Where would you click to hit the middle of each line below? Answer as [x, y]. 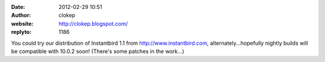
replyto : [21, 32]
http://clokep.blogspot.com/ [93, 23]
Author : [21, 15]
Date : [18, 7]
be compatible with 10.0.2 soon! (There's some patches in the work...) [98, 51]
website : [22, 23]
